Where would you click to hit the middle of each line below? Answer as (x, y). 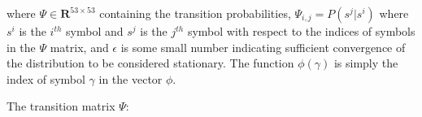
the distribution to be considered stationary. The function (150, 63)
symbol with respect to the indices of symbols (301, 31)
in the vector (131, 78)
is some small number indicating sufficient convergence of (263, 47)
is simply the (366, 63)
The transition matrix (61, 106)
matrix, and (79, 47)
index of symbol (46, 78)
